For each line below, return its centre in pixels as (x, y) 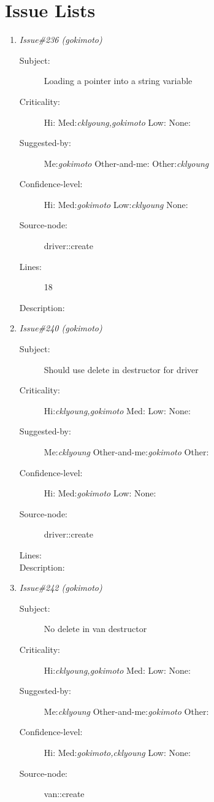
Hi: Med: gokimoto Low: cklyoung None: (116, 204)
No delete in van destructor (95, 629)
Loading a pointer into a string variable (118, 81)
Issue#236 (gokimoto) (61, 40)
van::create (64, 794)
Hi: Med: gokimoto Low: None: (100, 493)
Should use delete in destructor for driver (121, 369)
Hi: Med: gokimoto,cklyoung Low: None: (117, 752)
